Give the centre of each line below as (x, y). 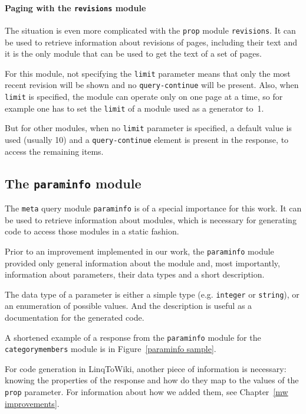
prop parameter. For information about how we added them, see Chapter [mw (147, 392)
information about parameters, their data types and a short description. (135, 274)
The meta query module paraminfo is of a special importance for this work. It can (153, 208)
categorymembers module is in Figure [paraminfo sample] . (111, 349)
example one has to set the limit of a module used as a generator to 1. (134, 108)
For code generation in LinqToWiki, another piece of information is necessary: (146, 368)
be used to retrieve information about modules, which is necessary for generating (151, 219)
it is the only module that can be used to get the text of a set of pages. (133, 53)
